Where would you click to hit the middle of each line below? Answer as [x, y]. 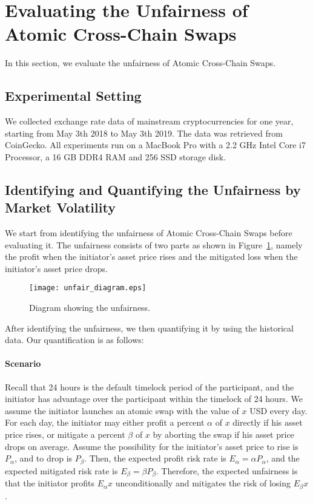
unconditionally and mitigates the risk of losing [203, 483]
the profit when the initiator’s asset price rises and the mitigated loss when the [151, 257]
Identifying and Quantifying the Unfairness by [153, 189]
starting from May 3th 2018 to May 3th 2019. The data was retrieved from [144, 133]
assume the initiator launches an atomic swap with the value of [122, 410]
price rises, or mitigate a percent [65, 434]
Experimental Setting [73, 96]
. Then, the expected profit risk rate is [155, 458]
